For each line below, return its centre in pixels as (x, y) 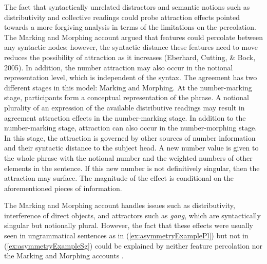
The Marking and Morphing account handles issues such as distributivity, (120, 205)
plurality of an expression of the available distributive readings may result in (125, 107)
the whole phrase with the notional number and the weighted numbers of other (128, 157)
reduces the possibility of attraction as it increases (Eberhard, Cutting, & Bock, (130, 57)
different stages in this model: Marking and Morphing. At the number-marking (128, 87)
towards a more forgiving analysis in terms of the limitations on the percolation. (130, 27)
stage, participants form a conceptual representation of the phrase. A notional (127, 97)
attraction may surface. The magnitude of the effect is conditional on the (119, 178)
